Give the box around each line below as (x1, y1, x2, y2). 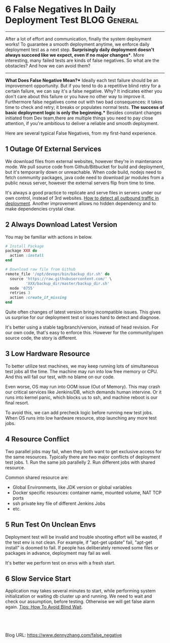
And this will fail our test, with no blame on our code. (5, 374, 115, 380)
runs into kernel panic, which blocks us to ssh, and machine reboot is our (5, 394, 158, 400)
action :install (10, 253, 44, 258)
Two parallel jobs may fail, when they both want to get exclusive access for (5, 448, 162, 454)
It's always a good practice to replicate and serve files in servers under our (5, 189, 162, 195)
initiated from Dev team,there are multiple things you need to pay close (5, 115, 153, 121)
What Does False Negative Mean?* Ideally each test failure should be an (5, 77, 158, 83)
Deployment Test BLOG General (5, 14, 139, 26)
